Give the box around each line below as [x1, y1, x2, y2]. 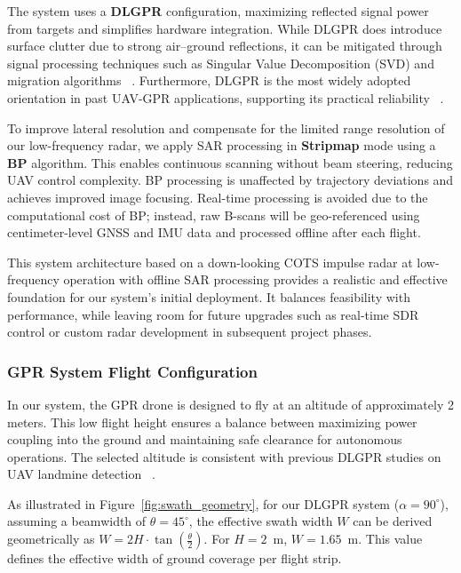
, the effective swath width [188, 512, 333, 530]
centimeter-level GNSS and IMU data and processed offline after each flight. [7, 223, 421, 242]
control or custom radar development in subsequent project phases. [7, 322, 372, 341]
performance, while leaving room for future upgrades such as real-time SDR [7, 305, 419, 323]
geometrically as [7, 529, 95, 548]
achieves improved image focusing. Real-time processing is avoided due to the [7, 187, 428, 206]
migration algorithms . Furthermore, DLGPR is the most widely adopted [7, 71, 411, 90]
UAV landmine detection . [7, 465, 155, 483]
